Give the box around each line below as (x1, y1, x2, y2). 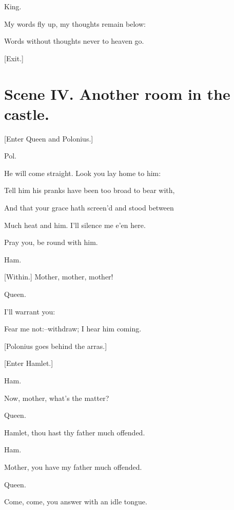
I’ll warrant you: (4, 306, 55, 316)
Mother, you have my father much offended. (4, 461, 142, 472)
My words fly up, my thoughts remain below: (4, 18, 146, 29)
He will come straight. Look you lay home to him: (4, 167, 161, 178)
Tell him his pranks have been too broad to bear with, (4, 185, 175, 196)
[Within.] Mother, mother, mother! (4, 271, 113, 282)
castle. (4, 103, 49, 124)
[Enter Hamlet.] (4, 358, 53, 368)
